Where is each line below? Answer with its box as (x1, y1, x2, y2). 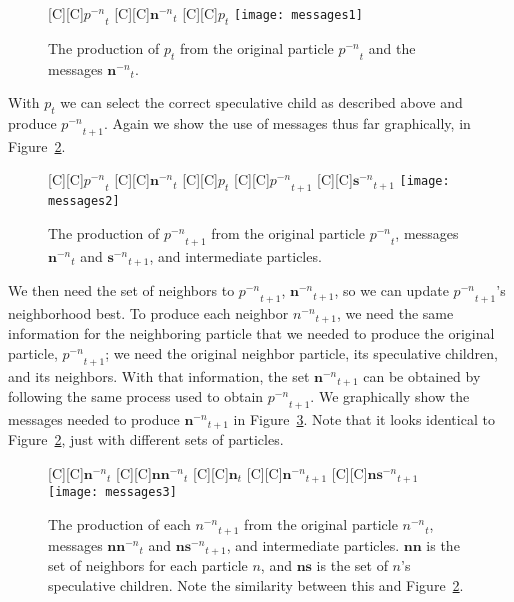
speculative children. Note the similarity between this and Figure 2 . (48, 574, 464, 595)
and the (368, 37, 416, 58)
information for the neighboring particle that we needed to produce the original (8, 323, 495, 344)
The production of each (48, 514, 191, 535)
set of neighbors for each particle (48, 555, 248, 576)
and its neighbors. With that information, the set (8, 365, 310, 386)
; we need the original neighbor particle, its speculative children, (105, 342, 498, 363)
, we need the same (336, 302, 454, 323)
